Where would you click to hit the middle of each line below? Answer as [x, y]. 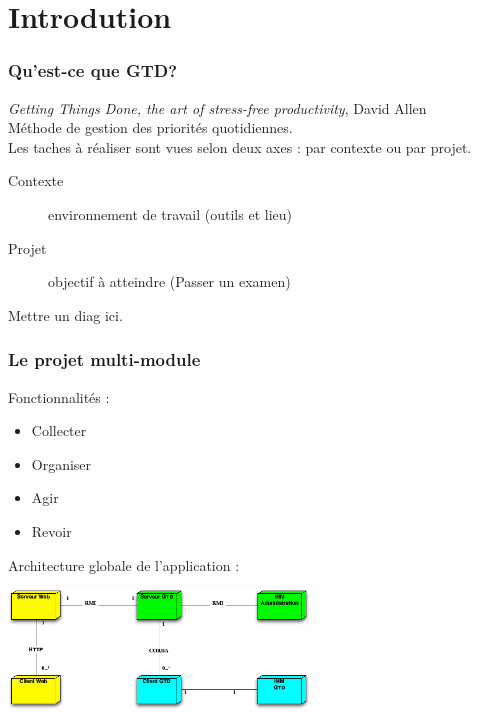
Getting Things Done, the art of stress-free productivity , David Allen [217, 107]
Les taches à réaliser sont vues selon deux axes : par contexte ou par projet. [240, 146]
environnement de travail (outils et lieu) [170, 213]
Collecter [59, 430]
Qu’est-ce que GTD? [93, 70]
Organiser [61, 463]
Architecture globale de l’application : [124, 564]
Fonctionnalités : [59, 396]
